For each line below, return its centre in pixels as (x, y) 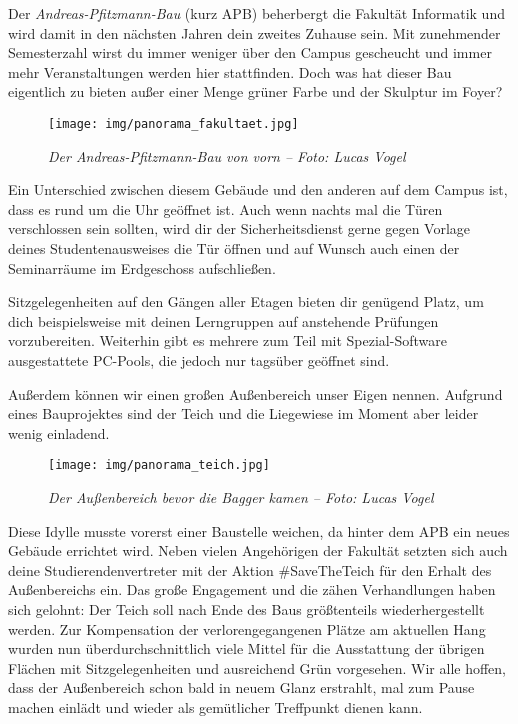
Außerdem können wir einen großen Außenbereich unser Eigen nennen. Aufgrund (255, 393)
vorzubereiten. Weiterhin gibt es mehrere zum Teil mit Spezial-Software (227, 340)
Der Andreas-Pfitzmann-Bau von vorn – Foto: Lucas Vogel (227, 155)
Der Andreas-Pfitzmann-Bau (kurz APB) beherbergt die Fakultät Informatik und (256, 13)
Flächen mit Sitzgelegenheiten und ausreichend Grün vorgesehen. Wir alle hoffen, (257, 667)
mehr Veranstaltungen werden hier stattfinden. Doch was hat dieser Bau (230, 71)
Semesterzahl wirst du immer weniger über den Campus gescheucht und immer (250, 52)
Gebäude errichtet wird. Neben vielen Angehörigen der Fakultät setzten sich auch (258, 550)
